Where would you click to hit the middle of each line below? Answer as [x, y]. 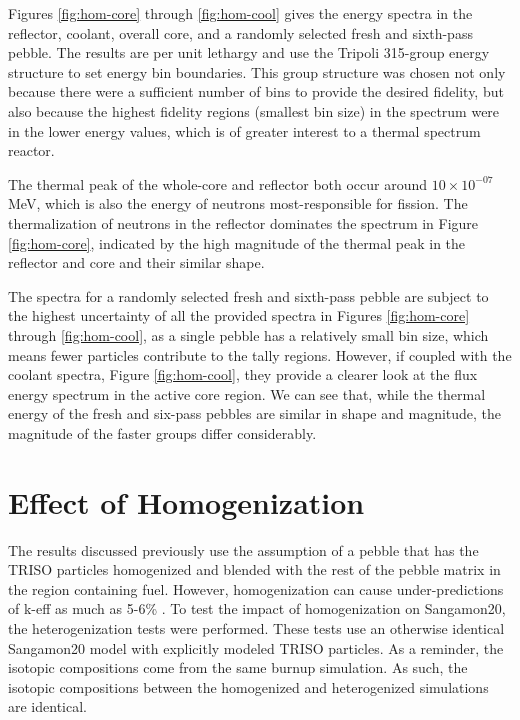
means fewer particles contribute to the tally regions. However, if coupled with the [260, 354]
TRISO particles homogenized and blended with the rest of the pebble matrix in [254, 569]
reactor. [31, 150]
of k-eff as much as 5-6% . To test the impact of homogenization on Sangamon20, [257, 608]
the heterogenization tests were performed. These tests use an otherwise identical [256, 627]
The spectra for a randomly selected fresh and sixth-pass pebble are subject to [248, 295]
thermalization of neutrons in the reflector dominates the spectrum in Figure [243, 222]
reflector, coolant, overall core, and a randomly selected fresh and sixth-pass [240, 32]
